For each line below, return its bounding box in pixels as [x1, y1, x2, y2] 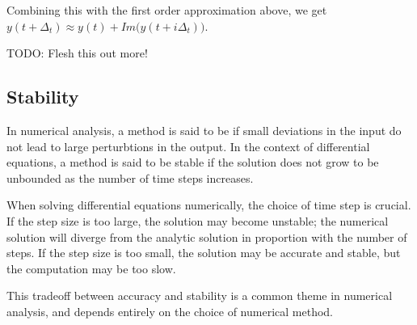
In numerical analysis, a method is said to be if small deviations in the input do [6, 121, 402, 138]
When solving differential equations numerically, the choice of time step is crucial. [6, 196, 411, 213]
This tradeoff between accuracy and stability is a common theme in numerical [6, 287, 393, 304]
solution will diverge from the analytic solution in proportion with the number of [6, 228, 407, 245]
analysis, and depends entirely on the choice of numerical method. [6, 302, 333, 319]
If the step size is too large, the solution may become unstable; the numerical [6, 212, 389, 229]
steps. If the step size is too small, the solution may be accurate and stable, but [6, 244, 401, 261]
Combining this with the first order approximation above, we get [6, 2, 327, 18]
